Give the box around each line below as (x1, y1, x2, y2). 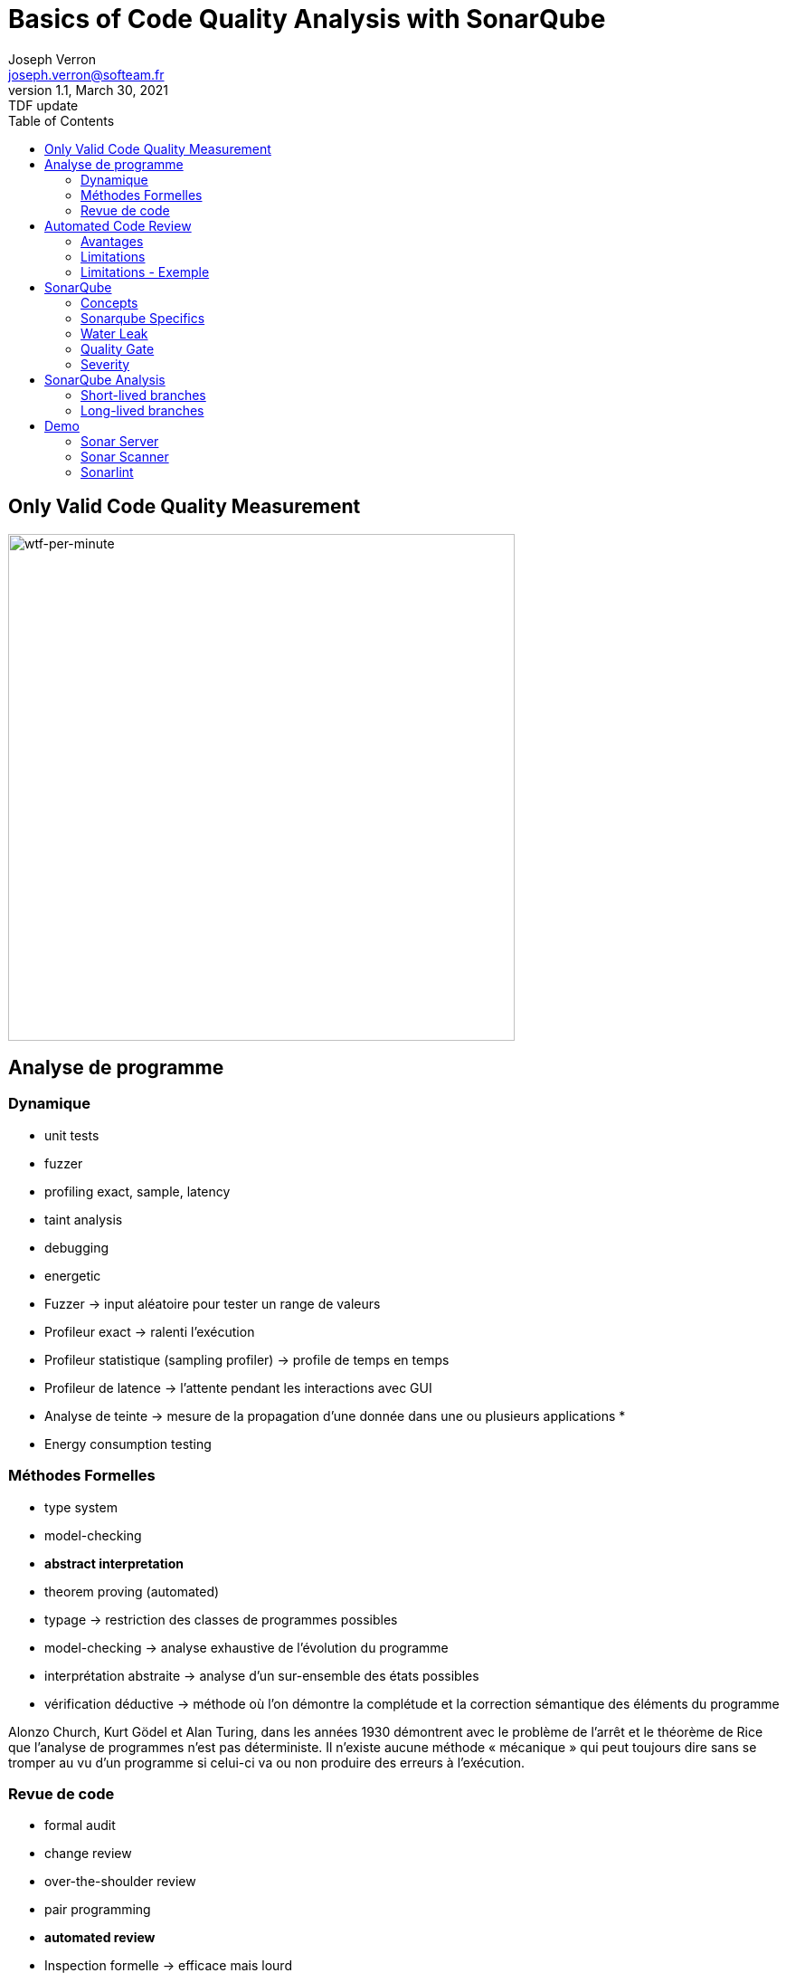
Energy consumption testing (44, 1435, 212, 1452)
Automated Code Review (44, 217, 192, 234)
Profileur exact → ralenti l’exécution (44, 1323, 255, 1339)
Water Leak (80, 325, 148, 341)
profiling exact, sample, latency (44, 1183, 231, 1199)
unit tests (44, 1127, 99, 1143)
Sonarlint (80, 463, 134, 480)
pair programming (44, 1902, 151, 1918)
